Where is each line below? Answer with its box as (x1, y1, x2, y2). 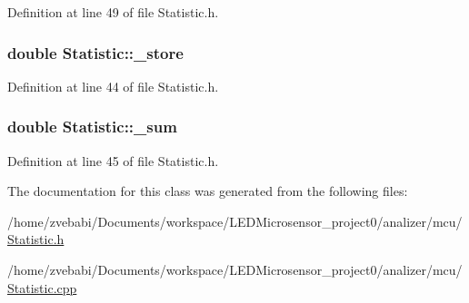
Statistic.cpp (7, 278, 77, 297)
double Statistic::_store (7, 41, 184, 64)
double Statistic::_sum (7, 115, 177, 138)
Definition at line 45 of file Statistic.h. (7, 151, 219, 170)
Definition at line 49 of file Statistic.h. (7, 3, 219, 21)
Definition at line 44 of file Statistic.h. (7, 76, 219, 95)
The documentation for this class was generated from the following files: (7, 181, 408, 200)
